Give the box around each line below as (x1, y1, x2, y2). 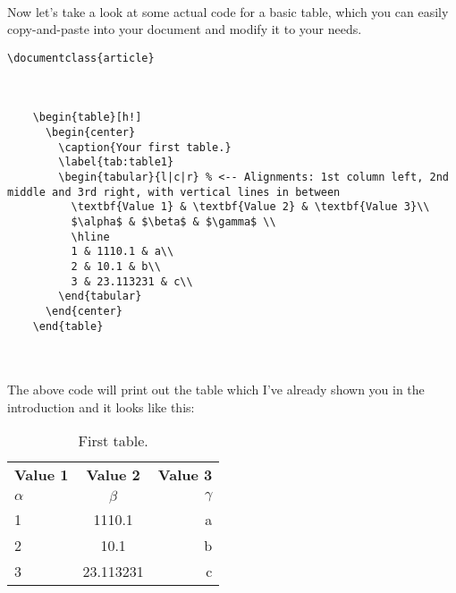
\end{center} (45, 304, 122, 318)
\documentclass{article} (7, 51, 155, 64)
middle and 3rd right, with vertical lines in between (7, 185, 341, 199)
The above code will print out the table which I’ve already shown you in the (7, 380, 425, 399)
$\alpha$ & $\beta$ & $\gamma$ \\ (71, 216, 276, 228)
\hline (71, 230, 110, 243)
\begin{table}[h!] (32, 111, 142, 124)
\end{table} (32, 319, 104, 333)
